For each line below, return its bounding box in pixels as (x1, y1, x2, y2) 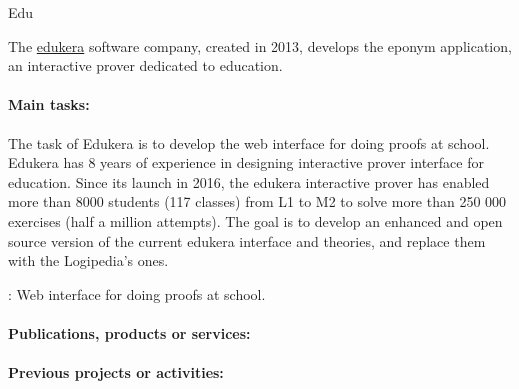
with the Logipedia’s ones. (8, 250, 169, 271)
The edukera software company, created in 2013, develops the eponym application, (8, 35, 512, 56)
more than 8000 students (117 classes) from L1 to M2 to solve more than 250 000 (8, 191, 507, 212)
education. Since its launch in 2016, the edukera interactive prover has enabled (8, 171, 490, 192)
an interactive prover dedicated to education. (8, 55, 283, 76)
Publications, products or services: (8, 322, 251, 343)
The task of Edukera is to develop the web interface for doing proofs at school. (8, 132, 490, 153)
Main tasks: (8, 94, 90, 115)
